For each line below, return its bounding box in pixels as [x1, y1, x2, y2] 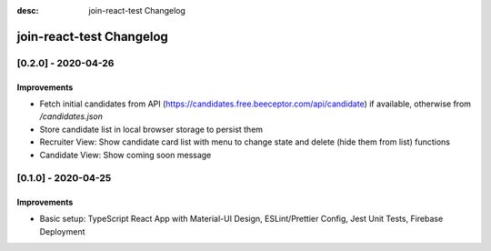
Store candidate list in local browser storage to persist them [39, 124, 264, 135]
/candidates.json [39, 111, 104, 122]
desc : [16, 5, 39, 15]
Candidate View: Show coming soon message [39, 149, 212, 160]
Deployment [39, 226, 85, 236]
